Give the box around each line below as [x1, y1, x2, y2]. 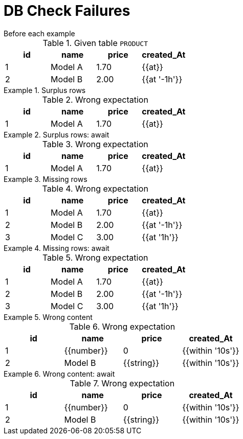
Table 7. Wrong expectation [70, 378, 175, 388]
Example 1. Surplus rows [4, 85, 86, 95]
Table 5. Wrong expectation [42, 252, 148, 263]
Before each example [4, 29, 75, 38]
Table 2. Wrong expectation [42, 94, 148, 105]
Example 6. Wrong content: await [4, 369, 115, 378]
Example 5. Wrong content [4, 312, 93, 321]
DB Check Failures [4, 2, 130, 19]
